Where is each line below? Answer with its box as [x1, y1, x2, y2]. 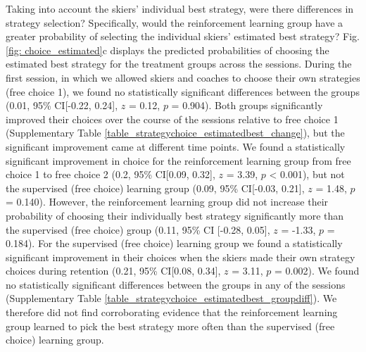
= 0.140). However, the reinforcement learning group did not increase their [6, 194, 329, 209]
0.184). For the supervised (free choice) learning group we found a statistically [6, 236, 343, 251]
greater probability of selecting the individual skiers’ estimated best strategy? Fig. [6, 29, 360, 44]
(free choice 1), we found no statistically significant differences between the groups [6, 84, 360, 99]
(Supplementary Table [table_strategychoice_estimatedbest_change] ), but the [6, 125, 345, 140]
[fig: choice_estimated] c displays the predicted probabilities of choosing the [6, 42, 329, 57]
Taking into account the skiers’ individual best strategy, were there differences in [6, 1, 354, 15]
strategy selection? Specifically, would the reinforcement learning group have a [6, 15, 343, 30]
